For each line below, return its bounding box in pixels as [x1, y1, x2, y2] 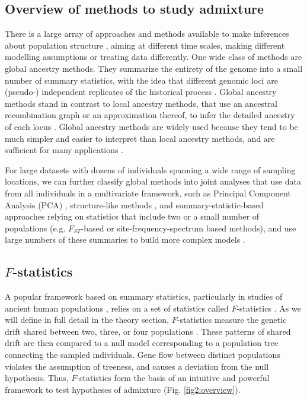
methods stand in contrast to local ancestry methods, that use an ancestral [5, 97, 277, 109]
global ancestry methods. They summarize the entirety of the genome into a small [5, 62, 303, 74]
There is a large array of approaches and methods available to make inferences [5, 27, 289, 40]
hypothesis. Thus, [5, 372, 69, 384]
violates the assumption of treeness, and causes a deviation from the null [5, 360, 269, 372]
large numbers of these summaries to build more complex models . [5, 233, 245, 246]
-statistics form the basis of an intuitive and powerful [76, 372, 270, 384]
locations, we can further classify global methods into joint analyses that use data [5, 175, 301, 188]
